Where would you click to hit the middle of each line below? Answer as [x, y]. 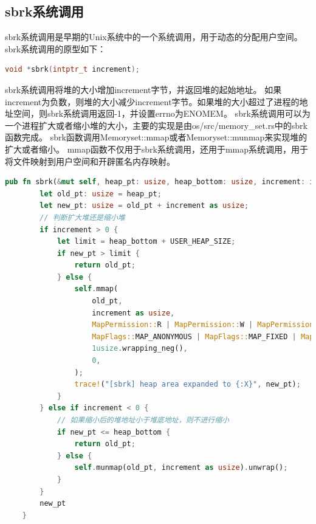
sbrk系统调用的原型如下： [56, 48]
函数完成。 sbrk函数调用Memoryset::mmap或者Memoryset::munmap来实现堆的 [156, 137]
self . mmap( [96, 289]
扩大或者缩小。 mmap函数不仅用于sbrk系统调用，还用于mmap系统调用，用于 [157, 149]
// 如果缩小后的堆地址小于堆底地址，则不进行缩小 [143, 420]
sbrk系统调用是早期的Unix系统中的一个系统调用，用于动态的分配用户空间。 [154, 37]
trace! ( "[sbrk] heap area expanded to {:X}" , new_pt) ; [187, 384]
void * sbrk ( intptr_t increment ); [72, 70]
